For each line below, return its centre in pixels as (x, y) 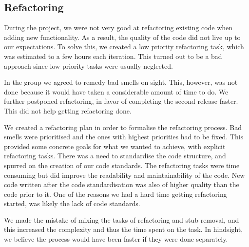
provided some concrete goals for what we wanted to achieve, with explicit (115, 146)
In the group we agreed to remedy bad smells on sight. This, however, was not (121, 82)
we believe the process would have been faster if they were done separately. (116, 239)
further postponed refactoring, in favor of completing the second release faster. (121, 101)
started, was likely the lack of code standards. (72, 203)
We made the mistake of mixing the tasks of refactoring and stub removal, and (122, 219)
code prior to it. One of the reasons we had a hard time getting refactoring (115, 194)
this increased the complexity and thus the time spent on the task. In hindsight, (124, 229)
